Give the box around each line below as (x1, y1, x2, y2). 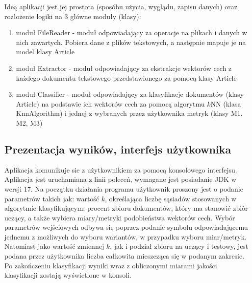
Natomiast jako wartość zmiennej (4, 241, 104, 251)
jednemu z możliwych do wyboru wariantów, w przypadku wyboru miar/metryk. (4, 231, 247, 241)
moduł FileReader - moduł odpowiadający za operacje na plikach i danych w (16, 27, 247, 38)
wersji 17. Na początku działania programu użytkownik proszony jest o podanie (4, 183, 243, 194)
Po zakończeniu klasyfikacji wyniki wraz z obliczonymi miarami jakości (4, 260, 217, 270)
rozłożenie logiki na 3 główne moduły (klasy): (4, 11, 141, 21)
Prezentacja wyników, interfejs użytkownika (4, 141, 231, 156)
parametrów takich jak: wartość (4, 193, 100, 203)
